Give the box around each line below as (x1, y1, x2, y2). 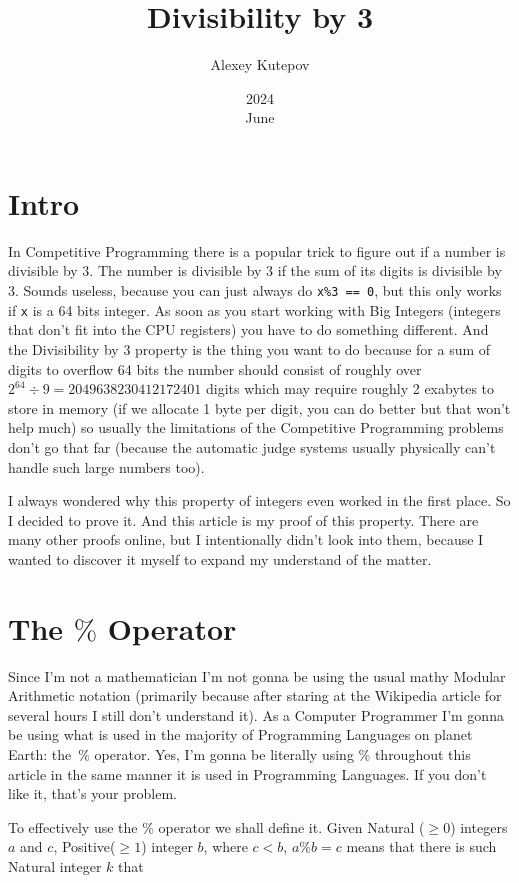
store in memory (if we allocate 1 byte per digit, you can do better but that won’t (8, 397, 511, 418)
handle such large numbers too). (8, 456, 205, 477)
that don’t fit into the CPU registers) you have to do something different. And (8, 319, 489, 340)
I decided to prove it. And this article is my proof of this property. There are (8, 509, 479, 530)
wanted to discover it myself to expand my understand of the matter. (8, 548, 432, 569)
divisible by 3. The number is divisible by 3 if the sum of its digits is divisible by (8, 260, 502, 281)
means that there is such (346, 836, 497, 857)
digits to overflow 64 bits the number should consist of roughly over (8, 358, 422, 379)
